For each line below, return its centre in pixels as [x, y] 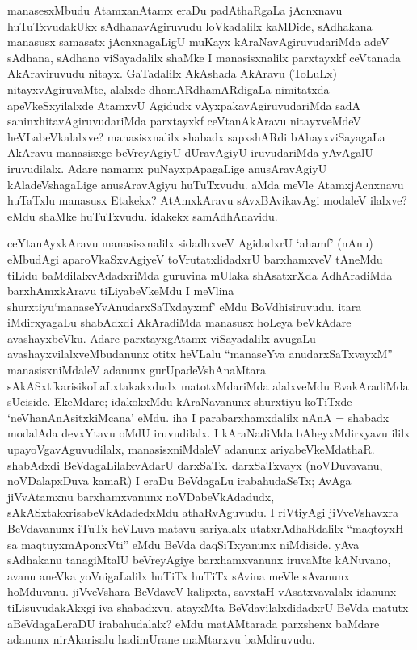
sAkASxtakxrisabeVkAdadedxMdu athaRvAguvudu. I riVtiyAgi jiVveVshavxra [203, 512]
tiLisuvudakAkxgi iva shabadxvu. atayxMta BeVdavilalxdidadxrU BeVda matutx [208, 607]
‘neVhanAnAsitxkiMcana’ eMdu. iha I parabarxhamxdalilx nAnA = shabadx [198, 417]
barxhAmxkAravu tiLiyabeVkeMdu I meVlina [121, 291]
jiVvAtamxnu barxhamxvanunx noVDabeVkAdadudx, [141, 496]
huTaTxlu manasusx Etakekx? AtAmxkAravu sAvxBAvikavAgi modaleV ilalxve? [207, 200]
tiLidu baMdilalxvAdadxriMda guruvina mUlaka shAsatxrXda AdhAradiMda [200, 274]
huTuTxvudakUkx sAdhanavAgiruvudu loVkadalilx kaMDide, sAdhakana [190, 25]
